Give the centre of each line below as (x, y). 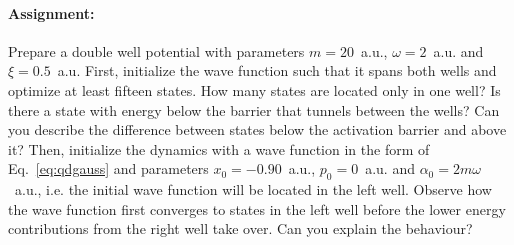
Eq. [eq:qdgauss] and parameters (108, 168)
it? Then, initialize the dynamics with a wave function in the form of (219, 148)
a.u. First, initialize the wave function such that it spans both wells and (277, 70)
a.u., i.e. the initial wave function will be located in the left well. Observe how (253, 189)
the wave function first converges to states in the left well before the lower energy (257, 208)
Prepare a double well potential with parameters (156, 50)
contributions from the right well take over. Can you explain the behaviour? (240, 228)
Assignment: (51, 12)
